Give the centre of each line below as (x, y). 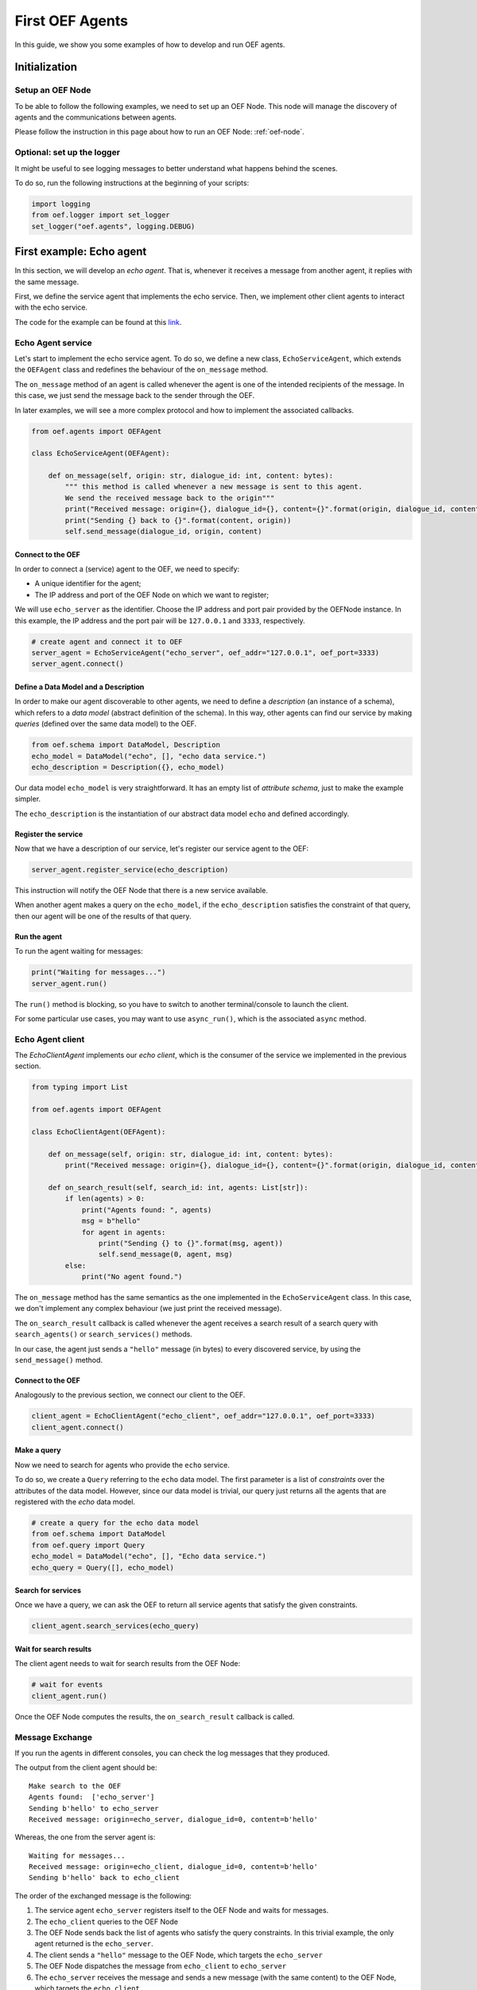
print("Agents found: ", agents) (147, 1210)
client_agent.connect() (78, 1427)
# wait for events (67, 1685)
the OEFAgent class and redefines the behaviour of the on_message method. (141, 369)
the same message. (47, 282)
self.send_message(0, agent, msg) (166, 1254)
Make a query (38, 1450)
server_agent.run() (69, 983)
